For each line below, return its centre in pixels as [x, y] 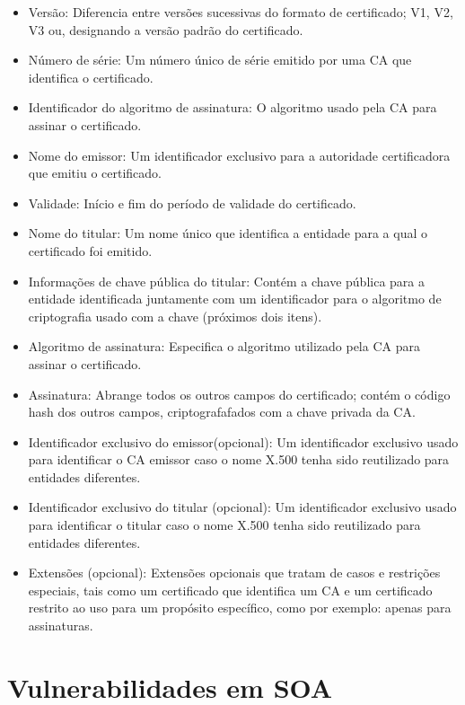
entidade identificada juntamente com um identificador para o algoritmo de [235, 299]
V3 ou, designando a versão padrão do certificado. [166, 29]
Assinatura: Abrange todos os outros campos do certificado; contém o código [239, 394]
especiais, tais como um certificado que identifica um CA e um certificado [230, 590]
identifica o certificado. [91, 77]
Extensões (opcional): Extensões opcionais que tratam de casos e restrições [234, 573]
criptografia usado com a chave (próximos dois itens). [175, 316]
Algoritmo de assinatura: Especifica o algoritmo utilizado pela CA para [224, 346]
